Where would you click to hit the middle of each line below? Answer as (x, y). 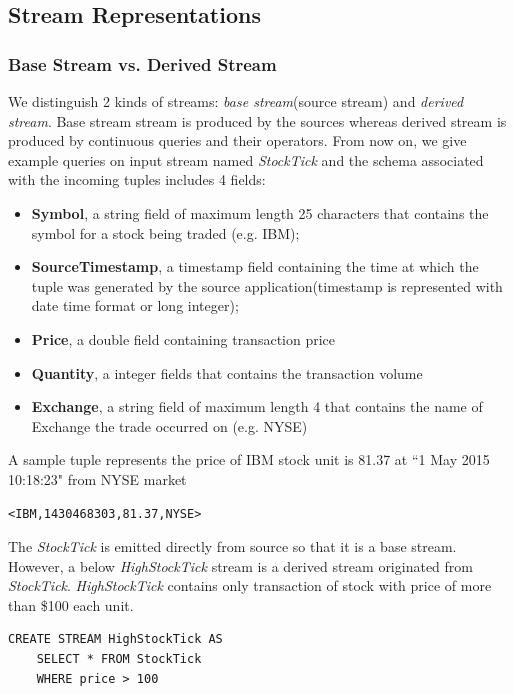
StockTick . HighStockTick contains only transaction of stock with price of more (250, 585)
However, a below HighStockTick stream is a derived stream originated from (240, 565)
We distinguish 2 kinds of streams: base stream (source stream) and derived (236, 101)
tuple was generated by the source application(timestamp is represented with (267, 285)
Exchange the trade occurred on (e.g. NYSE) (169, 425)
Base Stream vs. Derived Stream (142, 63)
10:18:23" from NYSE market (97, 478)
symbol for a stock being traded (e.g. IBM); (165, 232)
